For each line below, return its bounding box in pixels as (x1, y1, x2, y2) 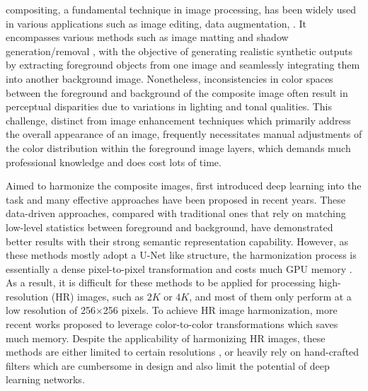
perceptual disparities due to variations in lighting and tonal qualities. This (6, 99, 333, 114)
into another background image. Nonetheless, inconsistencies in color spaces (6, 71, 333, 86)
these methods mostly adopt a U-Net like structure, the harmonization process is (6, 247, 357, 262)
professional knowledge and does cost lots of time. (6, 154, 222, 169)
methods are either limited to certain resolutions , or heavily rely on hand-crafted (6, 344, 360, 359)
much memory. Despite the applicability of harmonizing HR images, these (6, 330, 326, 345)
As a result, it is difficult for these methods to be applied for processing (6, 275, 316, 290)
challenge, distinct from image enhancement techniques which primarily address (6, 112, 351, 127)
